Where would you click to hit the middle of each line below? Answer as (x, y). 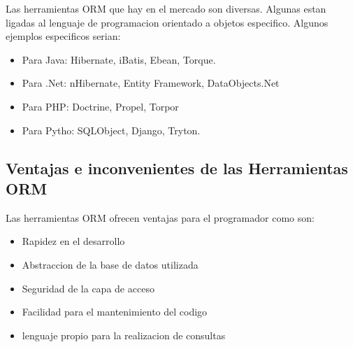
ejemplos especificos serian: (63, 36)
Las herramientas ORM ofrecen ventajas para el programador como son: (160, 217)
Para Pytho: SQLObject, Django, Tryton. (111, 130)
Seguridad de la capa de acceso (88, 288)
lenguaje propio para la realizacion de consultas (124, 335)
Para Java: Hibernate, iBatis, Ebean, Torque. (119, 59)
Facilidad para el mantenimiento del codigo (115, 312)
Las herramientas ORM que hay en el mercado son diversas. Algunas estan (166, 8)
